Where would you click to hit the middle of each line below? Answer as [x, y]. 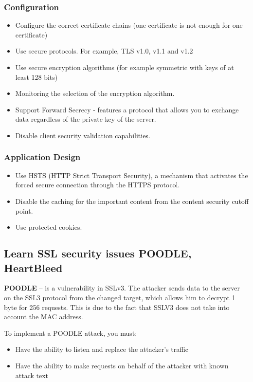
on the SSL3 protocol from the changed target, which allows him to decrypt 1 [120, 297]
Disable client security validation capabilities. [83, 135]
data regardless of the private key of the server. [86, 119]
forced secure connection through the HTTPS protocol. [98, 185]
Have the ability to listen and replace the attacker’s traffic [102, 349]
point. [24, 210]
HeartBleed [33, 267]
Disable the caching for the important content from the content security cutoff [132, 201]
